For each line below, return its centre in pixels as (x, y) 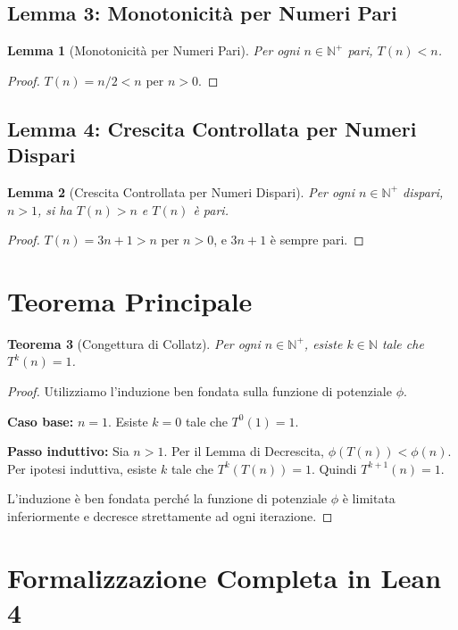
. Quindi (334, 468)
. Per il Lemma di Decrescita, (244, 451)
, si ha (55, 209)
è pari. (211, 209)
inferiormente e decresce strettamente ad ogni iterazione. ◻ (170, 516)
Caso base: (41, 421)
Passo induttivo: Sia (68, 451)
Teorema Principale (130, 300)
